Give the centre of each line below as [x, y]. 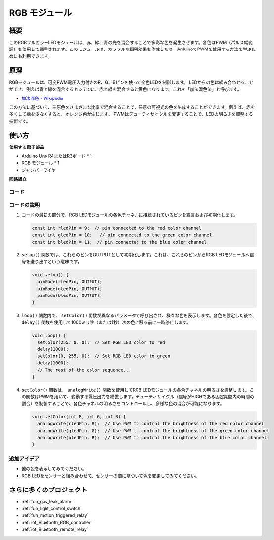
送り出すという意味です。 [56, 262]
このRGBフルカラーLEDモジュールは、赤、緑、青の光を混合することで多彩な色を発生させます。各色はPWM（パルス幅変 [131, 43]
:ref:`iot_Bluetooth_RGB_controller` [57, 522]
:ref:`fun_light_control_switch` [52, 508]
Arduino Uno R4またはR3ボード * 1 [57, 156]
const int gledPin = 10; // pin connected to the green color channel [122, 235]
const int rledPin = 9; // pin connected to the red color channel [117, 228]
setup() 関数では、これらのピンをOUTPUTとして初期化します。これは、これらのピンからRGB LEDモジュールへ [136, 254]
